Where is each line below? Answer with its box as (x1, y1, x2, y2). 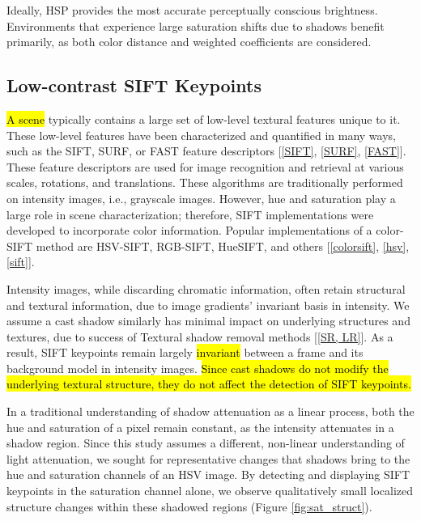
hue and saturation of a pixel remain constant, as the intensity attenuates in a (6, 418, 394, 435)
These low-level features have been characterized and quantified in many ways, (6, 126, 396, 143)
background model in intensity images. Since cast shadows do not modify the (6, 359, 389, 376)
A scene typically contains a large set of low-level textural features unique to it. (6, 110, 401, 127)
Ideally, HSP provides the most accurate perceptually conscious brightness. (6, 2, 378, 18)
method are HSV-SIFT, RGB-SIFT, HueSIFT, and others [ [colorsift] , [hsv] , (36, 237, 410, 254)
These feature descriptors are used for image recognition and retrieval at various (6, 158, 404, 175)
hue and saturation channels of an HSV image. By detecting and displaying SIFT (6, 466, 410, 483)
